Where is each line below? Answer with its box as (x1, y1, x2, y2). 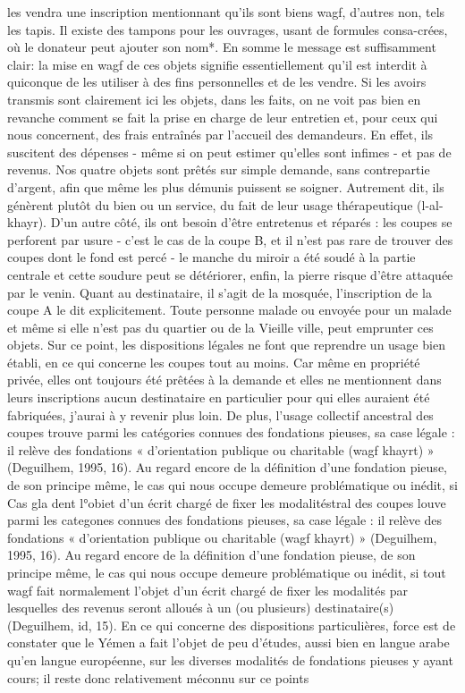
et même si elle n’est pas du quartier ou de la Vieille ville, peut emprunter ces (7, 317, 434, 336)
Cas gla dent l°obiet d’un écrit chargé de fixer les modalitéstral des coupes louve (7, 493, 446, 511)
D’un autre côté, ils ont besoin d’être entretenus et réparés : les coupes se (50, 213, 452, 232)
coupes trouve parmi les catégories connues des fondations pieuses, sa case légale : (7, 423, 455, 442)
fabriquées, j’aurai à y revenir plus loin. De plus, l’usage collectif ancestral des (7, 405, 434, 424)
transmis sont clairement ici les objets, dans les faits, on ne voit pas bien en (7, 89, 421, 108)
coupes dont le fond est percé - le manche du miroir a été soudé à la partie (7, 248, 416, 266)
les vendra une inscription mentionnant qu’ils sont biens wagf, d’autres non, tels (7, 3, 445, 21)
